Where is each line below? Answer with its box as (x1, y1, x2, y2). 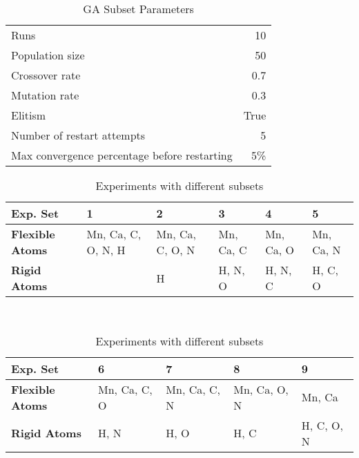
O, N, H (86, 242, 126, 258)
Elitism (11, 107, 46, 123)
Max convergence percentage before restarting (11, 147, 233, 163)
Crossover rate (11, 67, 81, 83)
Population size (11, 47, 85, 63)
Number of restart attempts (11, 127, 146, 143)
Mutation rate (11, 87, 79, 103)
